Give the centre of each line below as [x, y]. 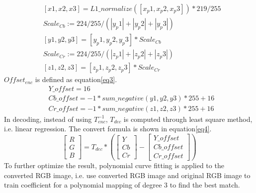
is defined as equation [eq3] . [76, 79]
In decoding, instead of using [48, 119]
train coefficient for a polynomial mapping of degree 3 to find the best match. [122, 185]
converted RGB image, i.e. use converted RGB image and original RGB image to [127, 175]
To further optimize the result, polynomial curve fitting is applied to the [114, 165]
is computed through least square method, [188, 119]
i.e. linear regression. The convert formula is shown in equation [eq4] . [108, 129]
